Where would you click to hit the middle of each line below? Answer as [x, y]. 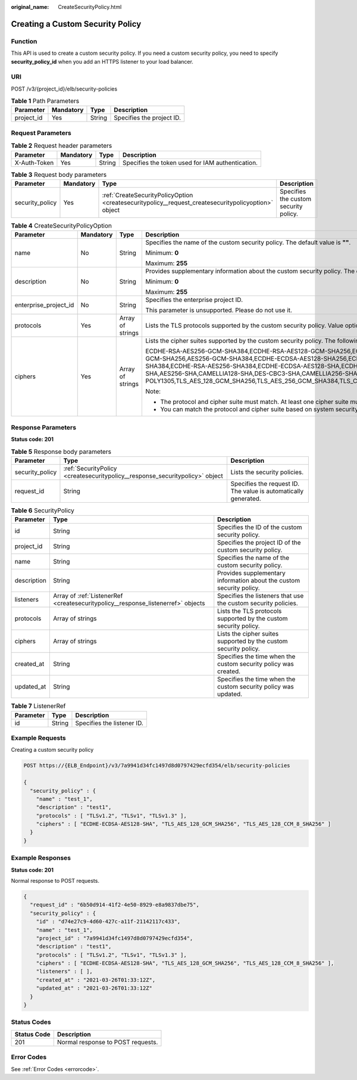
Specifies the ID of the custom [260, 527]
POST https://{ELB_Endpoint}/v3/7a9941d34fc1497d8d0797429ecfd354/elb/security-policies [157, 766]
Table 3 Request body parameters [59, 175]
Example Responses [41, 858]
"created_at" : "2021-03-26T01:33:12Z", [96, 980]
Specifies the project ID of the [259, 543]
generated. [246, 499]
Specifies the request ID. [265, 484]
